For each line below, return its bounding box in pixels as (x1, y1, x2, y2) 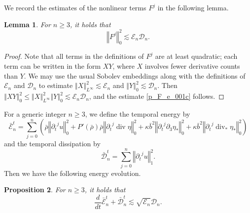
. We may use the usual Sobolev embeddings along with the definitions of (24, 70, 246, 81)
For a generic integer (4, 108, 66, 119)
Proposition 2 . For (4, 184, 66, 195)
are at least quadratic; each (155, 51, 238, 61)
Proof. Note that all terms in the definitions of (4, 51, 144, 61)
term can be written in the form (4, 61, 101, 71)
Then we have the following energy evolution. (4, 168, 141, 178)
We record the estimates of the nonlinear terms (4, 2, 146, 12)
